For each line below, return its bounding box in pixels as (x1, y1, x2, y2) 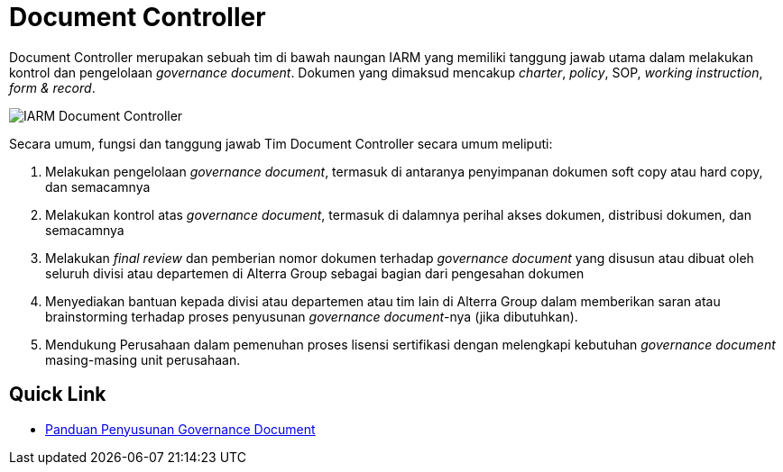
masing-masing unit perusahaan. (45, 351, 241, 368)
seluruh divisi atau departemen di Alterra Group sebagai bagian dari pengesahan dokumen (45, 265, 585, 281)
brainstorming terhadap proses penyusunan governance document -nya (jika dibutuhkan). (45, 308, 578, 324)
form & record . (9, 79, 96, 95)
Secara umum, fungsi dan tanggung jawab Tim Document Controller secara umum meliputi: (9, 135, 553, 151)
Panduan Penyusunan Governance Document (45, 421, 316, 437)
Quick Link (9, 383, 106, 406)
